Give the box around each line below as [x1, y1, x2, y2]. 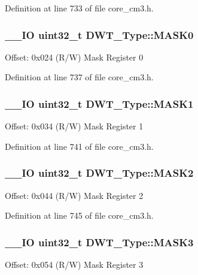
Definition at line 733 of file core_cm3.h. [5, 2, 154, 14]
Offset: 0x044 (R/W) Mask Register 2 [5, 189, 144, 201]
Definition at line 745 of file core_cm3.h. [5, 209, 154, 222]
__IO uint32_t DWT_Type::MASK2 [5, 165, 194, 180]
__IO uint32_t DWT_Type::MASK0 [5, 27, 194, 42]
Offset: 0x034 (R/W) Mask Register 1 [5, 120, 144, 132]
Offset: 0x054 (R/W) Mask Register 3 [5, 258, 144, 271]
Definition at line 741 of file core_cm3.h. [5, 140, 154, 152]
